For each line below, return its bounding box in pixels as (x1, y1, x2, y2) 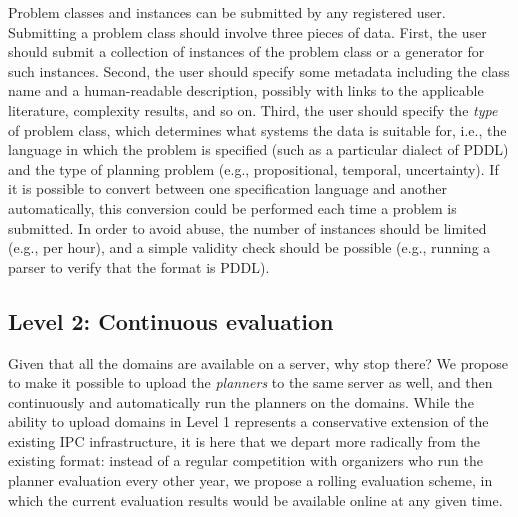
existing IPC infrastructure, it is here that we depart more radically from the (8, 430, 481, 451)
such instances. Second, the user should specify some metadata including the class (8, 60, 510, 81)
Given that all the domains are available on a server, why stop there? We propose (8, 352, 508, 373)
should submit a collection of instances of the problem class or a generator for (8, 41, 485, 62)
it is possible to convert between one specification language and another (8, 178, 448, 199)
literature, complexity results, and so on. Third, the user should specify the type (8, 99, 498, 120)
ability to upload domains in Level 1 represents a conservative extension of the (8, 411, 489, 432)
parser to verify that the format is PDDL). (8, 256, 270, 277)
